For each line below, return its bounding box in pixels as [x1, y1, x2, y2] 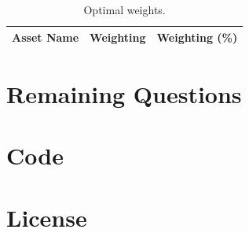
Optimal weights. [83, 2, 166, 17]
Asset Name [12, 28, 79, 45]
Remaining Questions [6, 77, 242, 109]
